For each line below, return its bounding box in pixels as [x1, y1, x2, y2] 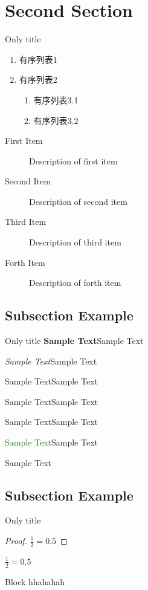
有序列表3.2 [33, 114, 79, 126]
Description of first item [29, 154, 118, 167]
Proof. [5, 534, 27, 546]
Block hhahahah [5, 575, 65, 588]
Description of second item [29, 195, 127, 207]
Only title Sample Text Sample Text [5, 334, 144, 347]
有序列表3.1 [33, 93, 79, 106]
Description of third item [29, 236, 121, 248]
